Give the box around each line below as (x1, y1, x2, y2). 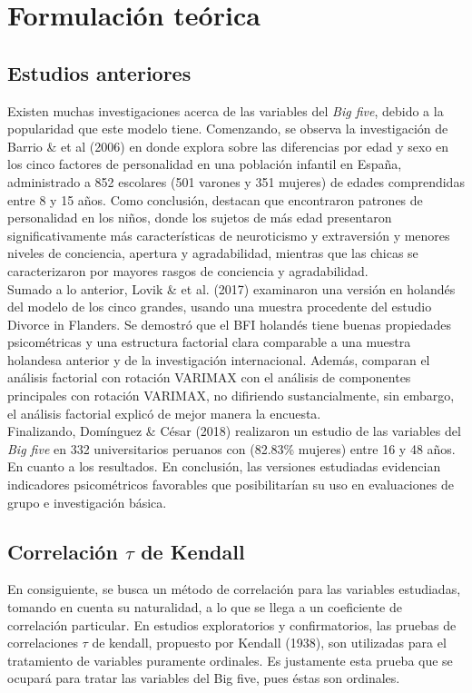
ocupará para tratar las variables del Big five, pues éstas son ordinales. (7, 668, 400, 688)
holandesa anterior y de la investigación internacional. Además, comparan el (7, 350, 430, 369)
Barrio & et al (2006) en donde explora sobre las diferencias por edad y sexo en (7, 136, 449, 155)
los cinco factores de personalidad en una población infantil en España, (7, 154, 402, 173)
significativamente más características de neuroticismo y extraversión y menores (7, 225, 450, 244)
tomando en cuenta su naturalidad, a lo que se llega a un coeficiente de (7, 598, 402, 617)
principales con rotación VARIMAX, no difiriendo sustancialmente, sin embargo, (7, 386, 455, 405)
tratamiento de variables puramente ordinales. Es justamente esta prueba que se (7, 650, 453, 669)
